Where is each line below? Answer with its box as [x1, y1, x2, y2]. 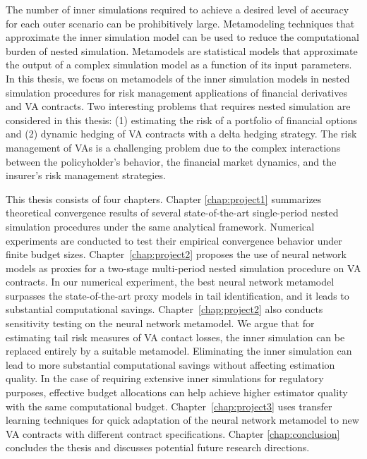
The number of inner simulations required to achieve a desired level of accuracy [6, 2, 349, 16]
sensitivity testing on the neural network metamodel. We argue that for [6, 316, 315, 331]
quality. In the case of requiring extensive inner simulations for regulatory [6, 371, 324, 386]
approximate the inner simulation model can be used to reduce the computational [6, 30, 359, 44]
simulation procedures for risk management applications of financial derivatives [6, 85, 347, 99]
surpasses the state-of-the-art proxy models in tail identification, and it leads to [6, 288, 349, 302]
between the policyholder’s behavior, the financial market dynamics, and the [6, 154, 337, 169]
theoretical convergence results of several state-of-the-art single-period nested [6, 205, 339, 220]
